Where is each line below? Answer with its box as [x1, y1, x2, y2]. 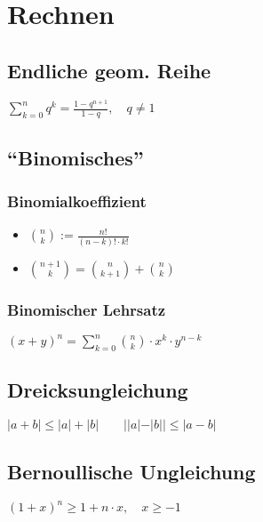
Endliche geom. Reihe [7, 56, 211, 84]
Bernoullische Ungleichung [7, 457, 256, 485]
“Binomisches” [7, 143, 144, 171]
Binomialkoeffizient [7, 189, 147, 212]
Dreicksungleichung [7, 376, 188, 404]
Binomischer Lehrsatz [7, 298, 166, 320]
